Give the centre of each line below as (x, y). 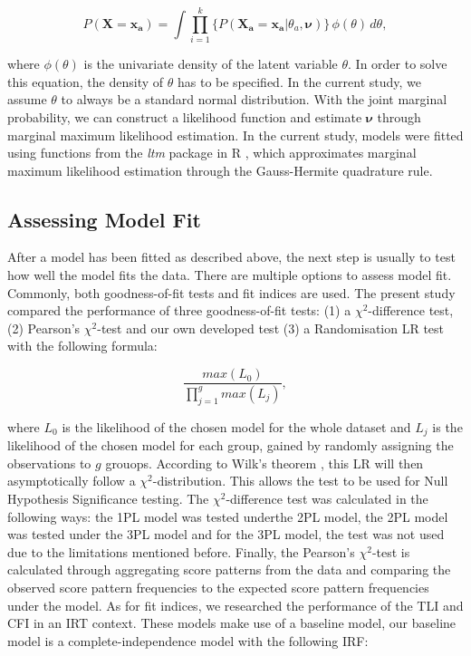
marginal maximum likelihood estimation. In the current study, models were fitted (235, 135)
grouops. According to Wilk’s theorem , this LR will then (264, 463)
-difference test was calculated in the (327, 498)
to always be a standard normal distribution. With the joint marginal (254, 99)
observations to (49, 463)
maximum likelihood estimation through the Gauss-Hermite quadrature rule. (220, 170)
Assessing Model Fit (104, 219)
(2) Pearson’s (44, 328)
